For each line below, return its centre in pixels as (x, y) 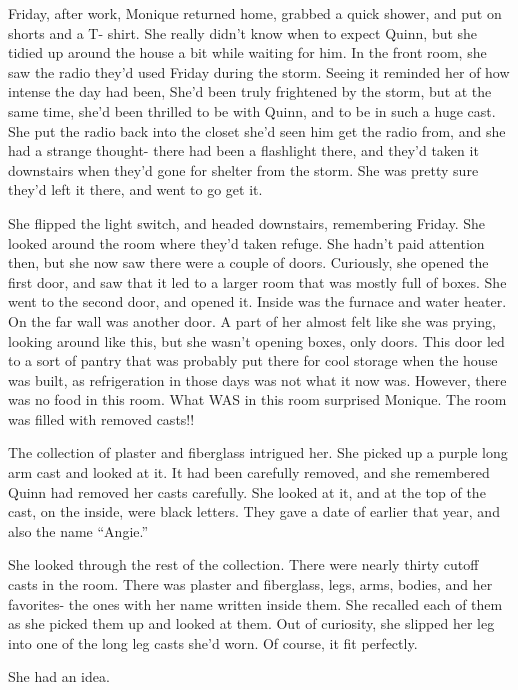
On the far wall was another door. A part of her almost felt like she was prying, (252, 320)
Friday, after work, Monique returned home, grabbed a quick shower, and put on (255, 13)
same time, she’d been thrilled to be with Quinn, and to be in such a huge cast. (252, 110)
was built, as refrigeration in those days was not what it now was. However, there (257, 379)
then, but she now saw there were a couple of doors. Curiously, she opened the (248, 262)
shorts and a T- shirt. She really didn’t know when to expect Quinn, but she (243, 32)
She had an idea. (59, 676)
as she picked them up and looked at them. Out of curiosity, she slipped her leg (251, 623)
